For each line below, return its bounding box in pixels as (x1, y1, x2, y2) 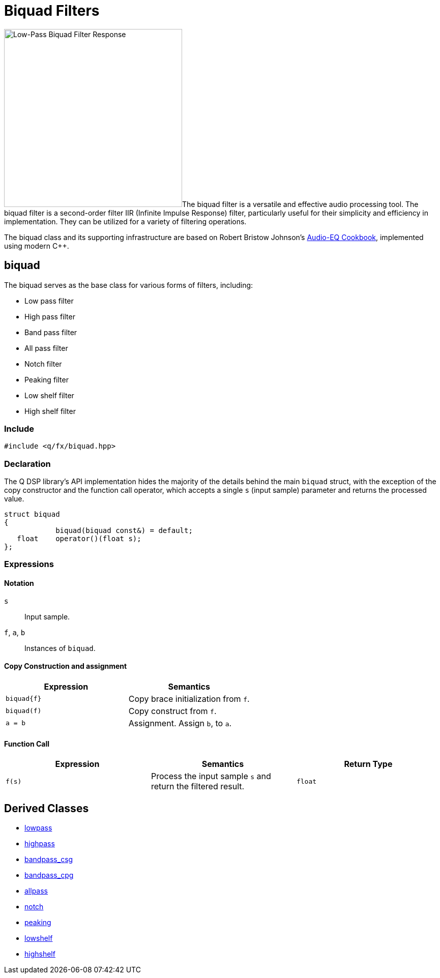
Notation (4, 579, 34, 588)
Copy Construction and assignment (4, 662, 127, 671)
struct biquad (4, 510, 60, 519)
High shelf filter (24, 406, 76, 416)
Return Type (344, 759, 393, 769)
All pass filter (24, 343, 68, 352)
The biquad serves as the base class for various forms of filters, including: (4, 280, 253, 289)
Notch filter (24, 359, 62, 368)
